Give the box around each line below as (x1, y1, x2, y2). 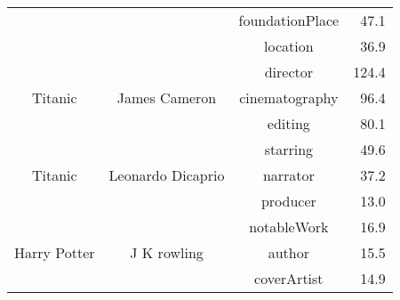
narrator (262, 165, 315, 185)
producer (260, 191, 316, 211)
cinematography (239, 87, 339, 108)
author (268, 242, 309, 263)
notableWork (249, 216, 329, 237)
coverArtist (254, 268, 324, 288)
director (264, 61, 313, 82)
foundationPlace (238, 10, 340, 30)
